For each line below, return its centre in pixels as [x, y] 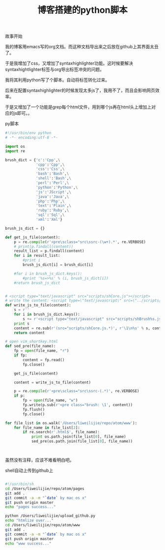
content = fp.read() [44, 360]
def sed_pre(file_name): [30, 346]
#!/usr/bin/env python [28, 133]
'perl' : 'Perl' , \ [53, 183]
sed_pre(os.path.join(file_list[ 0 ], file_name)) [82, 442]
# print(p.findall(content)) [44, 246]
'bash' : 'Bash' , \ [53, 174]
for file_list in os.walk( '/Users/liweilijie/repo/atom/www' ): [71, 423]
